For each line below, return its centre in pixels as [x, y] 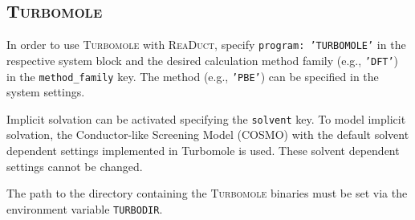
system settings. [46, 92]
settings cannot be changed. [75, 166]
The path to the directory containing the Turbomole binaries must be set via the [207, 193]
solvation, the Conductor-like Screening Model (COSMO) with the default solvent [208, 134]
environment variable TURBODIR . [85, 208]
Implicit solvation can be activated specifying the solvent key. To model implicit [206, 118]
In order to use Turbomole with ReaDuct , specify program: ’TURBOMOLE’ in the [206, 45]
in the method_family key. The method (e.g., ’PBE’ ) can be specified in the [193, 76]
